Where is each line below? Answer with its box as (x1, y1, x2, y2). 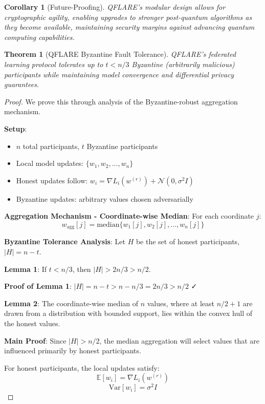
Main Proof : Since (4, 335, 67, 346)
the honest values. (4, 317, 60, 328)
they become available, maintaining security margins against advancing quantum (4, 22, 255, 32)
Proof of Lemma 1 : (4, 281, 72, 291)
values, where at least (147, 297, 214, 308)
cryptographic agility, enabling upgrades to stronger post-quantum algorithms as (4, 11, 252, 22)
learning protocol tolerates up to (4, 58, 103, 69)
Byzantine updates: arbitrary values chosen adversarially (16, 193, 193, 204)
